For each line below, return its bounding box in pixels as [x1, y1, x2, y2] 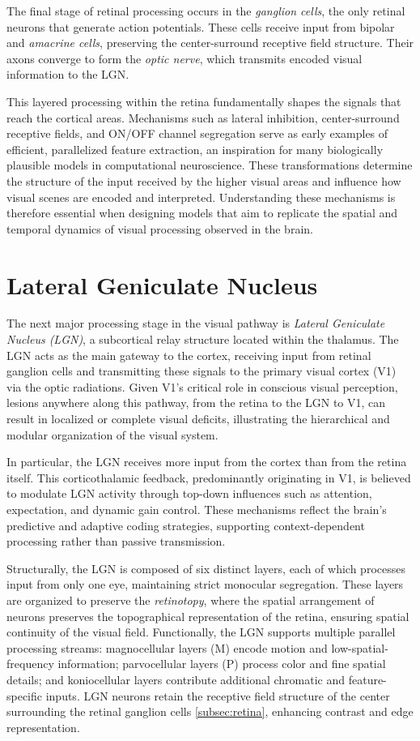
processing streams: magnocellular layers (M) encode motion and [6, 639, 328, 656]
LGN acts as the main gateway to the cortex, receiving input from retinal [6, 346, 371, 363]
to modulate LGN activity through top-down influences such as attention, [6, 485, 372, 502]
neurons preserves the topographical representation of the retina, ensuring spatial [6, 607, 409, 624]
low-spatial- [331, 639, 388, 656]
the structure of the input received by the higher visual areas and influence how [6, 172, 401, 189]
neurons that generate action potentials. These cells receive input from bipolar [6, 18, 395, 35]
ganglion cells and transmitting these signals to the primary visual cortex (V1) [6, 362, 397, 379]
